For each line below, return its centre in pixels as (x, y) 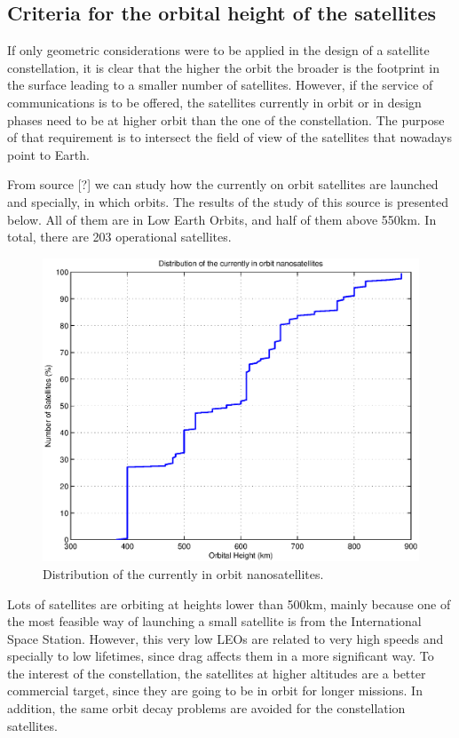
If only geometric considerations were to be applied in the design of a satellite (218, 50)
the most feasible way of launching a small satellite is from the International (214, 621)
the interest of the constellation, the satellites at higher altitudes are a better (217, 673)
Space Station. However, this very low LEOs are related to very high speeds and (226, 638)
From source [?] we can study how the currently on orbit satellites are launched (223, 184)
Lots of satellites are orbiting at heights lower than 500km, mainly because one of (229, 603)
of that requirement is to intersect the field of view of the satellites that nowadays (229, 137)
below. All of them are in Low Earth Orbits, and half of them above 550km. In (222, 219)
